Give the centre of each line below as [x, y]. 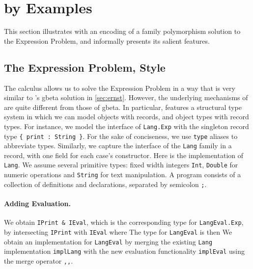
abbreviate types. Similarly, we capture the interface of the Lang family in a [118, 146]
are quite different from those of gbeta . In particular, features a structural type [123, 107]
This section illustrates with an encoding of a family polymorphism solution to [122, 31]
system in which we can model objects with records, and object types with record [126, 117]
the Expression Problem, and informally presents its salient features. [107, 40]
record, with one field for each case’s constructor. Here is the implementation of [124, 155]
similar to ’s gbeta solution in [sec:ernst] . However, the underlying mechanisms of [126, 97]
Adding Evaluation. [37, 203]
